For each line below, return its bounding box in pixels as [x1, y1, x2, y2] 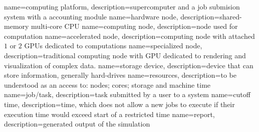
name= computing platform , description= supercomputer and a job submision [4, 1, 240, 11]
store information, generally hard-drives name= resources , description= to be [4, 70, 236, 80]
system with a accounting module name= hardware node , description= [4, 11, 220, 21]
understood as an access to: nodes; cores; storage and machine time [4, 79, 211, 90]
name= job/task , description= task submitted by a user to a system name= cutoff [4, 89, 250, 100]
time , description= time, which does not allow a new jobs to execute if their [4, 99, 235, 109]
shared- [219, 11, 242, 21]
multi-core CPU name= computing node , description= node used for [31, 21, 238, 31]
